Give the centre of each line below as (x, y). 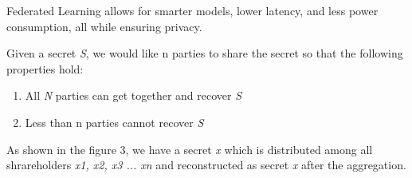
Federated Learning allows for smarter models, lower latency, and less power (192, 10)
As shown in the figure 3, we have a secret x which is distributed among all (190, 149)
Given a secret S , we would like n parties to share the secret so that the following (205, 53)
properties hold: (45, 68)
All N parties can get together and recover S (133, 95)
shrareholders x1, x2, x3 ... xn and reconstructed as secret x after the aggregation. (206, 165)
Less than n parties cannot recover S (114, 122)
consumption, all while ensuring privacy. (104, 26)
